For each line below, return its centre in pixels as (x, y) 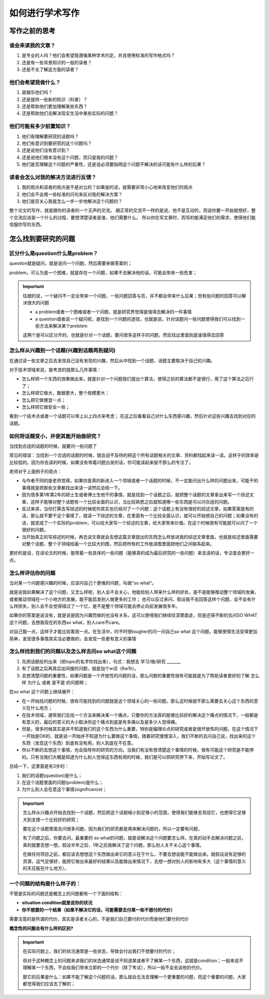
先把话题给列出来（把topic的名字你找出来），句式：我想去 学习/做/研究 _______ (101, 661)
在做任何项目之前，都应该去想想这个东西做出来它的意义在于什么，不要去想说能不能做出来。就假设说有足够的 (134, 854)
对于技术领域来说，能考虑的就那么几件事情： (55, 370)
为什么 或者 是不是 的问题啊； (58, 682)
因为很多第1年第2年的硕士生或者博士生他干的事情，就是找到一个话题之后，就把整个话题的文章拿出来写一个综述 (136, 495)
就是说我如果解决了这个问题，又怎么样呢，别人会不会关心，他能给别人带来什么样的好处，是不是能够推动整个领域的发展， (134, 592)
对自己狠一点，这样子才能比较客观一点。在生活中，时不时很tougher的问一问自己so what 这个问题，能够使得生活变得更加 (133, 632)
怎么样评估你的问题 (32, 573)
